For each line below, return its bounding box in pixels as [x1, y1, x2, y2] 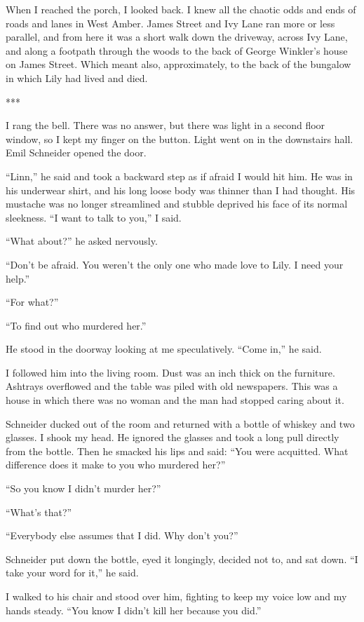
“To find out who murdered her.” [6, 318, 147, 332]
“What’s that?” [6, 504, 72, 519]
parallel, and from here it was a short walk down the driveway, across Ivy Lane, [6, 29, 348, 44]
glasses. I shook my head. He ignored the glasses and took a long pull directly [6, 430, 339, 445]
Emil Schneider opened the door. [6, 145, 147, 160]
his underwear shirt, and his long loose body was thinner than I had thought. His [6, 182, 356, 197]
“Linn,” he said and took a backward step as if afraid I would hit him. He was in [6, 168, 353, 183]
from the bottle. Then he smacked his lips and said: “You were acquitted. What [6, 443, 349, 458]
